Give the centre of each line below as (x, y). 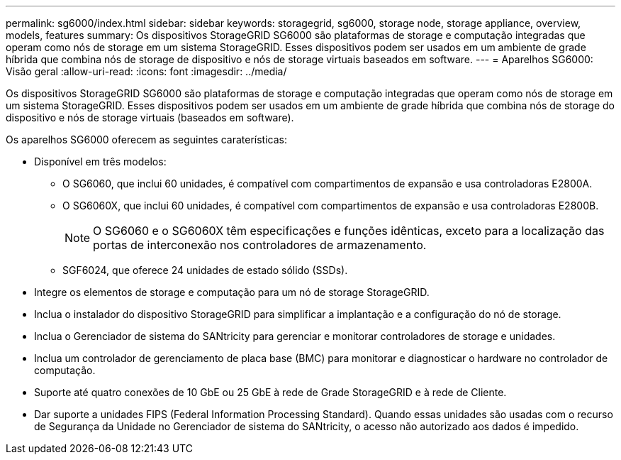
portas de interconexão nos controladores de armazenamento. (260, 245)
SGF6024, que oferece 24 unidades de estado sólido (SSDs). (205, 270)
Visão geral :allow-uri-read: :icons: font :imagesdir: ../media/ (146, 71)
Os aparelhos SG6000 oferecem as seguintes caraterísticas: (146, 139)
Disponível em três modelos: (100, 161)
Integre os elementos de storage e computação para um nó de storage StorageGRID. (232, 292)
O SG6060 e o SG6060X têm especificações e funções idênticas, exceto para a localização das (349, 231)
